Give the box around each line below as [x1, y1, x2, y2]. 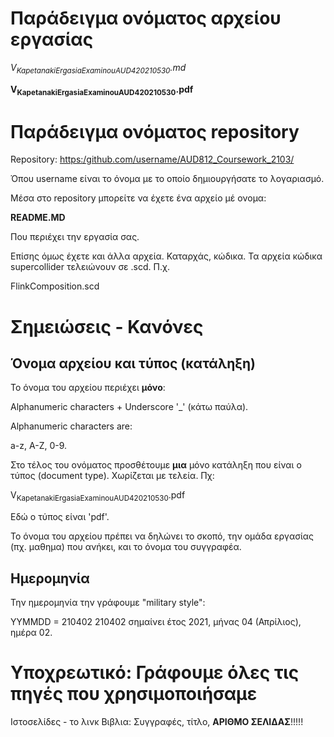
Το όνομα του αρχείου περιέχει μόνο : [10, 382, 166, 394]
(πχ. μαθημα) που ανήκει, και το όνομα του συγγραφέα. [10, 541, 242, 553]
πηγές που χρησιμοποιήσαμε [10, 683, 258, 706]
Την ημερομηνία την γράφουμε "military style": [10, 597, 206, 609]
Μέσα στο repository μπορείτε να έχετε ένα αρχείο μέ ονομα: [10, 192, 267, 204]
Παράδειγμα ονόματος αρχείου [10, 7, 282, 30]
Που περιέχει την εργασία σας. [10, 231, 140, 243]
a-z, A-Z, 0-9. [10, 440, 68, 452]
